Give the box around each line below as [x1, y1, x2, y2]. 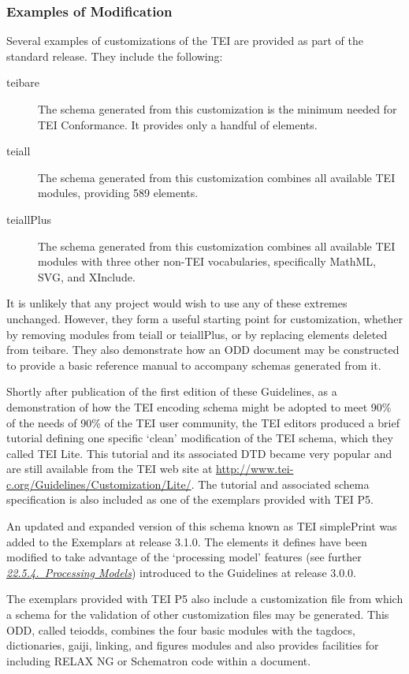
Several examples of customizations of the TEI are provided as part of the [6, 32, 363, 49]
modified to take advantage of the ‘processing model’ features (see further [6, 549, 362, 565]
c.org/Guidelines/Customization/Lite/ [6, 475, 191, 492]
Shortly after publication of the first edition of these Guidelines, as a [6, 383, 337, 400]
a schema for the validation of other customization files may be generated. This [6, 606, 389, 623]
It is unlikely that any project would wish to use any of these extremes [6, 295, 348, 311]
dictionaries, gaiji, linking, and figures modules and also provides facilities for [6, 637, 379, 654]
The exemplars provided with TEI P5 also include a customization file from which [6, 590, 403, 607]
